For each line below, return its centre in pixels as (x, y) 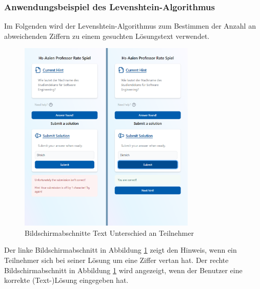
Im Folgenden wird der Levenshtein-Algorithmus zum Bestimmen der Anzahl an (130, 26)
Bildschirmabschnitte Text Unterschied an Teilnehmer (109, 232)
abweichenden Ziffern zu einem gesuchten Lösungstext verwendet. (107, 36)
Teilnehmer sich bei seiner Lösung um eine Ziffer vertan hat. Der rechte (116, 260)
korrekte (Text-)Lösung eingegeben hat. (66, 280)
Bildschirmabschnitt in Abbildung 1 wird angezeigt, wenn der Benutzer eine (123, 270)
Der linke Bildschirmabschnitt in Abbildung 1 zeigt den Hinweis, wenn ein (121, 250)
